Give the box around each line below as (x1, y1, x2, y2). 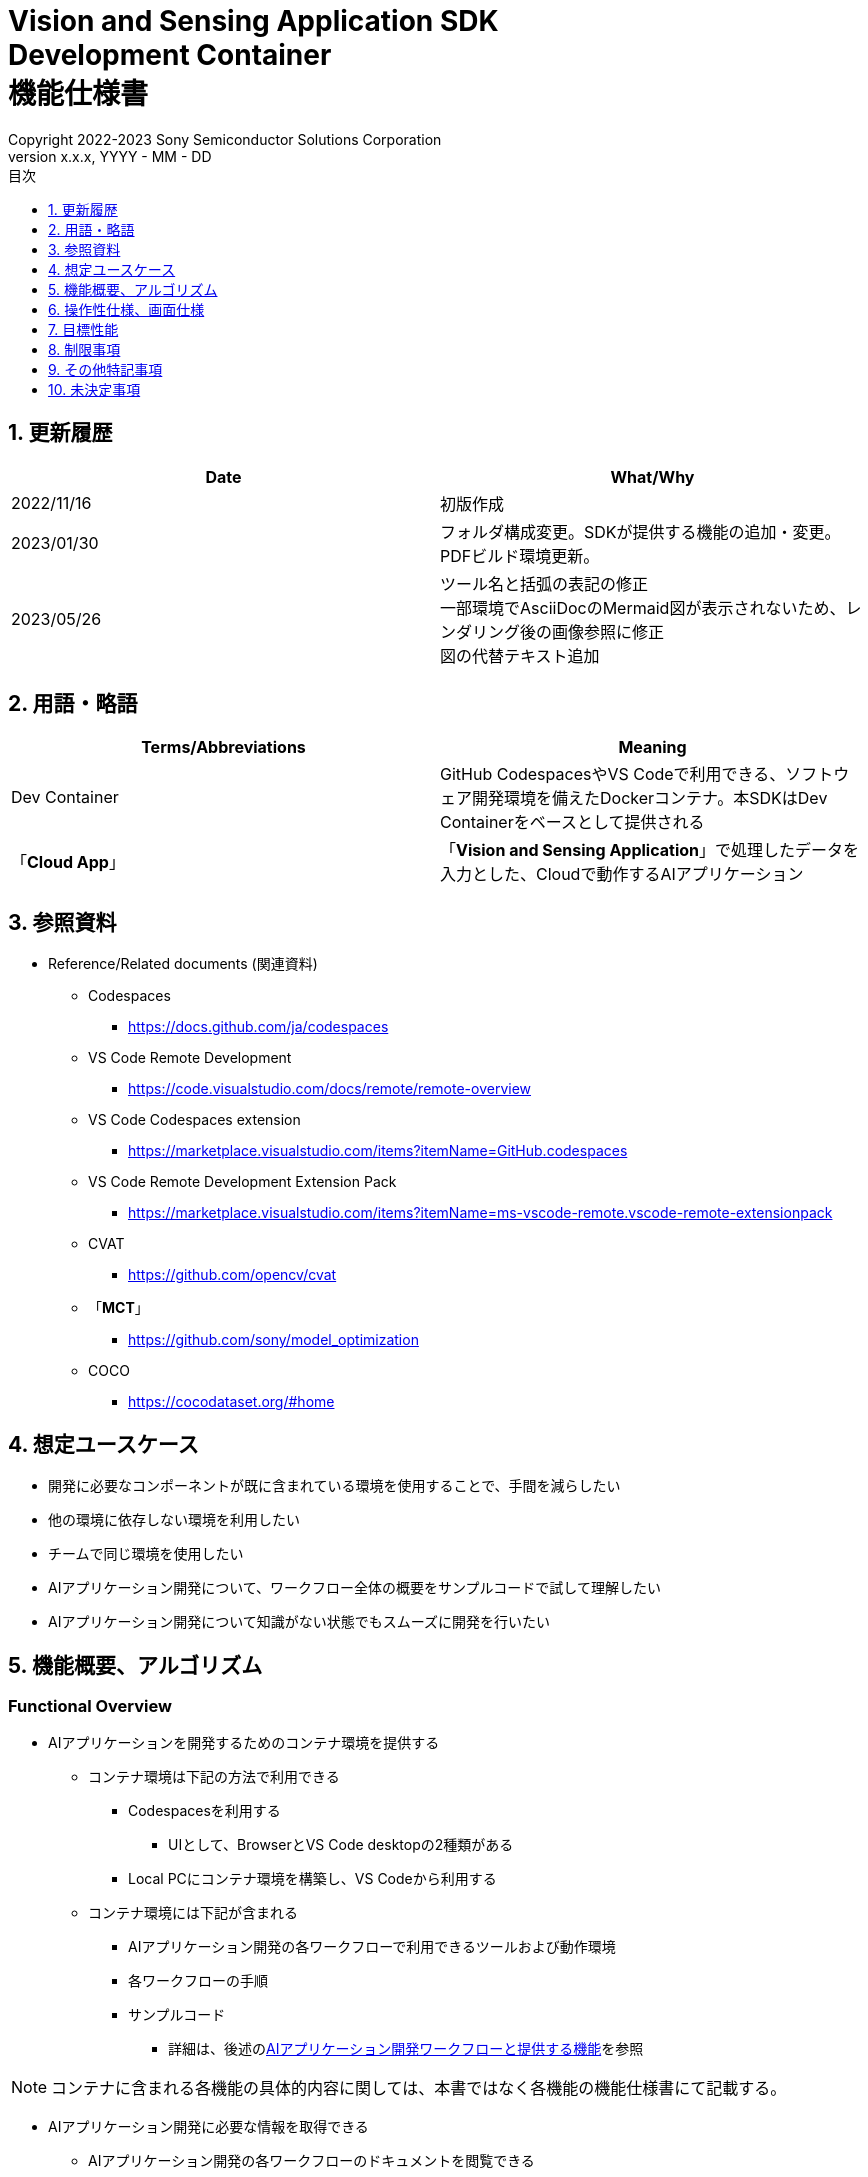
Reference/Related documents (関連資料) (48, 955, 318, 973)
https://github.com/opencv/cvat (128, 1266, 337, 1284)
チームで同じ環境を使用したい (48, 1545, 244, 1563)
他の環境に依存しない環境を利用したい (48, 1511, 300, 1529)
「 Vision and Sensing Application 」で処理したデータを (440, 840, 860, 861)
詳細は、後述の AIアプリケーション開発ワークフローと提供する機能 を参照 (168, 2040, 644, 2058)
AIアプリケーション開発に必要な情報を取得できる (48, 2118, 369, 2136)
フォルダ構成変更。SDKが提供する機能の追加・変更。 (440, 521, 841, 542)
